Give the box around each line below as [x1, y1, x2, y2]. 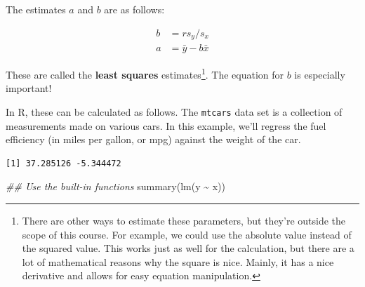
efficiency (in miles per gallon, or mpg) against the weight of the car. [6, 132, 301, 147]
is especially [294, 67, 345, 81]
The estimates [6, 2, 66, 16]
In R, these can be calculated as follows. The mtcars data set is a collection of [6, 104, 343, 119]
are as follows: [104, 2, 165, 16]
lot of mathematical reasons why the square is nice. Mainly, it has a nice [22, 254, 334, 269]
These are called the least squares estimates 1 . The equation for [6, 65, 284, 81]
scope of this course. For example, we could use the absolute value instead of [22, 227, 352, 241]
